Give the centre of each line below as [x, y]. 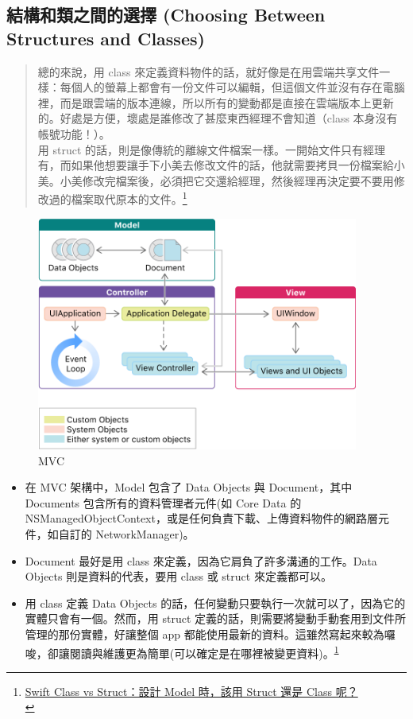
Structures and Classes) [106, 38]
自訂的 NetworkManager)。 [126, 533]
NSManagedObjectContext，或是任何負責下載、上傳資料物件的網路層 [201, 518]
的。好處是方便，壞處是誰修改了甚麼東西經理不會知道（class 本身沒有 [218, 118]
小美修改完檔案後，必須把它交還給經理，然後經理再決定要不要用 [227, 180]
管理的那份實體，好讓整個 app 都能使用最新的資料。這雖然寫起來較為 [205, 633]
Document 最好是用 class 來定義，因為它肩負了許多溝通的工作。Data [201, 560]
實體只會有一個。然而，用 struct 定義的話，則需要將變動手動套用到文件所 [216, 618]
